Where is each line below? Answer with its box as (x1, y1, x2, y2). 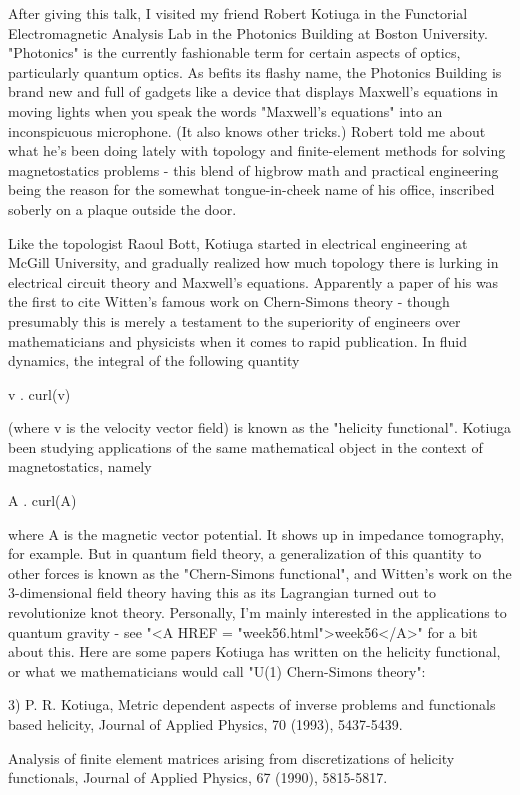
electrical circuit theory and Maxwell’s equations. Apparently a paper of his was (8, 271, 499, 292)
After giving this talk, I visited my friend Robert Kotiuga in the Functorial (8, 3, 468, 23)
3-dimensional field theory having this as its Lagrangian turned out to (8, 582, 437, 603)
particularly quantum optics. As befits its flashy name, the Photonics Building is (8, 61, 502, 82)
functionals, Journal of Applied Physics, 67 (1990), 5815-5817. (8, 767, 388, 788)
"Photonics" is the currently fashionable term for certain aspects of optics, (8, 42, 461, 63)
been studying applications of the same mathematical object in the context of (8, 436, 483, 457)
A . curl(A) (8, 490, 77, 511)
